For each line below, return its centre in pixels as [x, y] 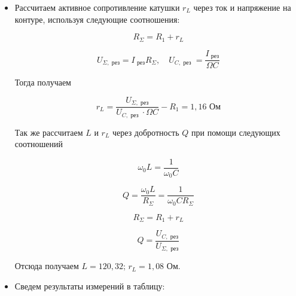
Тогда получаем [43, 82]
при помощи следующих [236, 132]
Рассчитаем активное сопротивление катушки [97, 7]
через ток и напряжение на [242, 7]
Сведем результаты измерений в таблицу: [90, 286]
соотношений [39, 144]
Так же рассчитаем [49, 132]
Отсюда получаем [47, 266]
